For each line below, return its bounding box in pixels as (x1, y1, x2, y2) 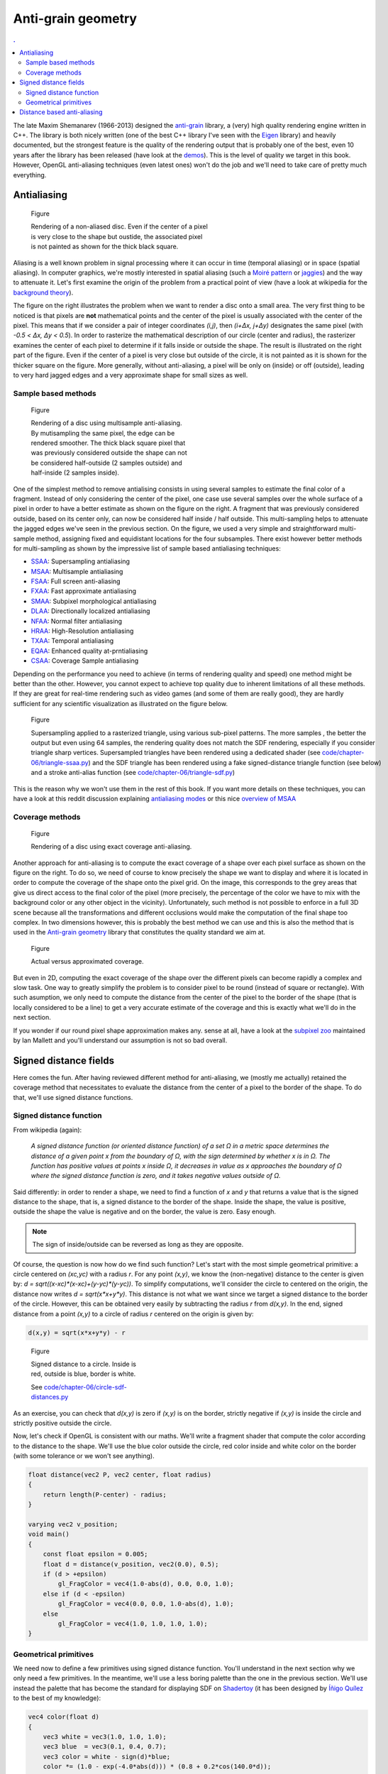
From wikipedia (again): (13, 1125, 82, 1134)
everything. (13, 170, 47, 179)
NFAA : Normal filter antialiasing (31, 617, 123, 625)
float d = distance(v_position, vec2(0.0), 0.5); (43, 1560, 219, 1568)
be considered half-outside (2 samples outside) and (31, 458, 182, 467)
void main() (28, 1530, 70, 1538)
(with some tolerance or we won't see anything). (13, 1452, 155, 1460)
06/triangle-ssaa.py (31, 758, 89, 766)
